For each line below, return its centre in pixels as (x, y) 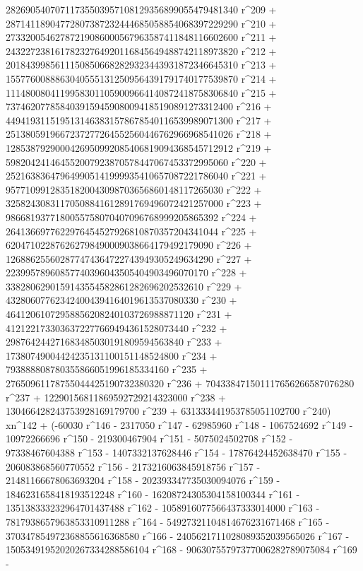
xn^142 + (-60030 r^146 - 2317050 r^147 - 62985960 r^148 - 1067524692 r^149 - (179, 424)
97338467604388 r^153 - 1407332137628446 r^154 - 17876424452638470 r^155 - (177, 452)
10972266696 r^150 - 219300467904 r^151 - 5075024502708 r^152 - (149, 438)
